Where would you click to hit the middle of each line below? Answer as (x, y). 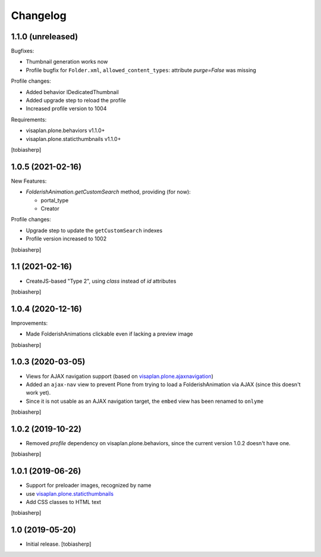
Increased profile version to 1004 (66, 109)
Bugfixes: (23, 51)
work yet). (38, 393)
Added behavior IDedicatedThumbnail (72, 92)
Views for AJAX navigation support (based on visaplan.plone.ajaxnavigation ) (120, 376)
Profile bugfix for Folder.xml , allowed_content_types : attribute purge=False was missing (141, 70)
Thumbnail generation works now (67, 62)
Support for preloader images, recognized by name (89, 486)
